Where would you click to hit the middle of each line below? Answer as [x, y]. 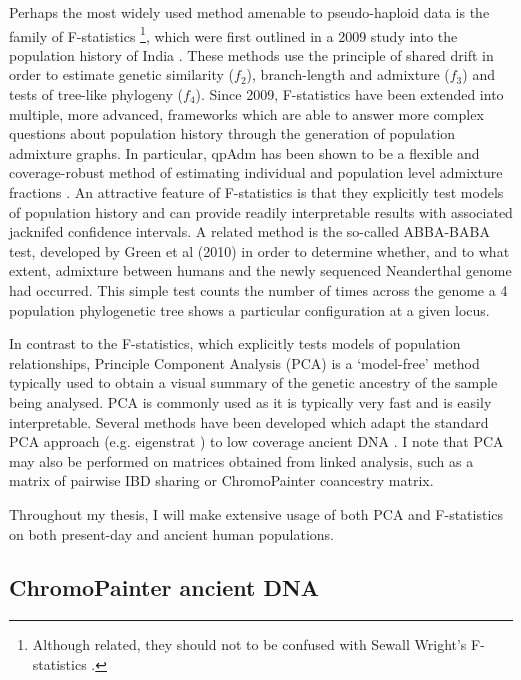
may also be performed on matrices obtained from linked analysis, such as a [241, 460]
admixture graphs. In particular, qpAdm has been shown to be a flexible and [244, 152]
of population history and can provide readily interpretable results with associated [261, 211]
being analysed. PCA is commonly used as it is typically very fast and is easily [250, 401]
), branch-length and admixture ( [348, 74]
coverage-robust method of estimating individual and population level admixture [256, 172]
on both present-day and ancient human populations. [171, 533]
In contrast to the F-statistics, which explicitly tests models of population [235, 343]
